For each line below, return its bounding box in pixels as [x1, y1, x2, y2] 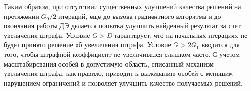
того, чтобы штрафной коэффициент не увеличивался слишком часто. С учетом [4, 49, 240, 59]
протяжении [4, 11, 39, 21]
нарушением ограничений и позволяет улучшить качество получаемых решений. [4, 77, 243, 88]
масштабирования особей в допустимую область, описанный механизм [4, 58, 214, 69]
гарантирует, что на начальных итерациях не [115, 30, 248, 40]
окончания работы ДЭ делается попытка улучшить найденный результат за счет [4, 20, 241, 31]
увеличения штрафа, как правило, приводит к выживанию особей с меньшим [4, 68, 233, 78]
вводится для [201, 39, 240, 50]
